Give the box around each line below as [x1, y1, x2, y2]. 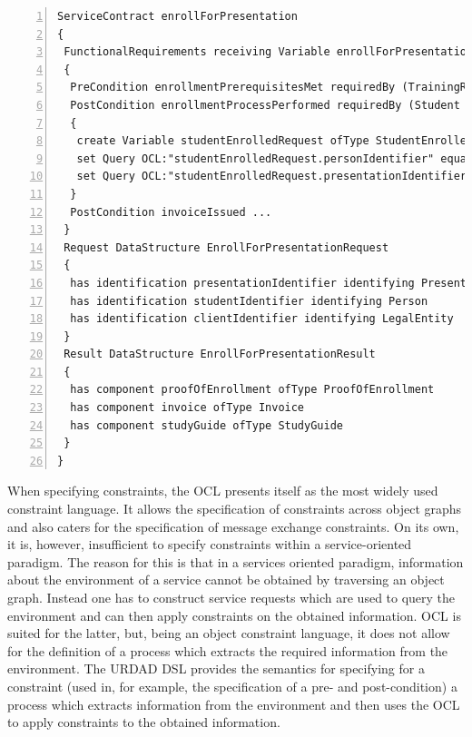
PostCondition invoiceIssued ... [70, 205, 272, 219]
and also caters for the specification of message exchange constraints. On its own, [7, 516, 459, 536]
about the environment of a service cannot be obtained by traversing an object [7, 570, 445, 589]
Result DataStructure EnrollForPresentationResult [64, 348, 376, 361]
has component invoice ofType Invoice [70, 401, 305, 415]
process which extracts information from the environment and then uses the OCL [7, 694, 460, 713]
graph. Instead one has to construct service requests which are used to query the [7, 588, 456, 606]
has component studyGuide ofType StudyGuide [70, 418, 343, 432]
